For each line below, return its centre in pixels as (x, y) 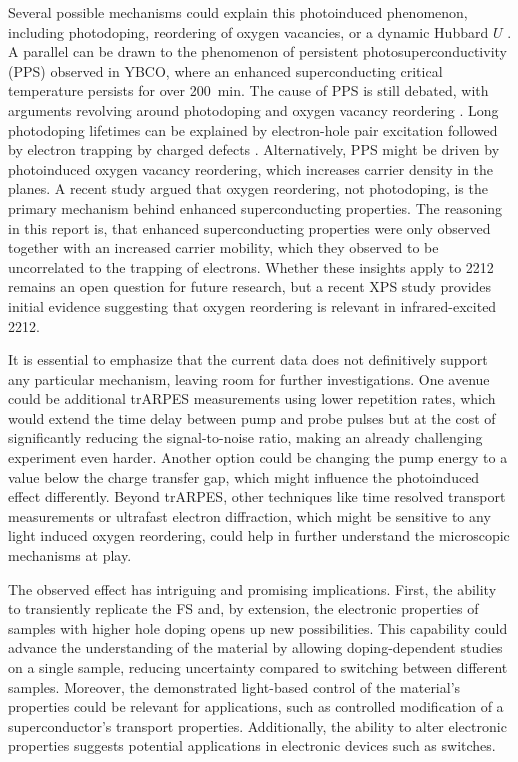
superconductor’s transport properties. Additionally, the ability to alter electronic (257, 725)
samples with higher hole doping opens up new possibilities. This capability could (258, 627)
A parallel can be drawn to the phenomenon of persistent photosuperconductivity (257, 51)
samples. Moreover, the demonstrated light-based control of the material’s (234, 686)
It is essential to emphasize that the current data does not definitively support (248, 359)
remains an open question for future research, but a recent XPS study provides (250, 286)
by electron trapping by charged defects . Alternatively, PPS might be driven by (254, 149)
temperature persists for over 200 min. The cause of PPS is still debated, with (248, 90)
